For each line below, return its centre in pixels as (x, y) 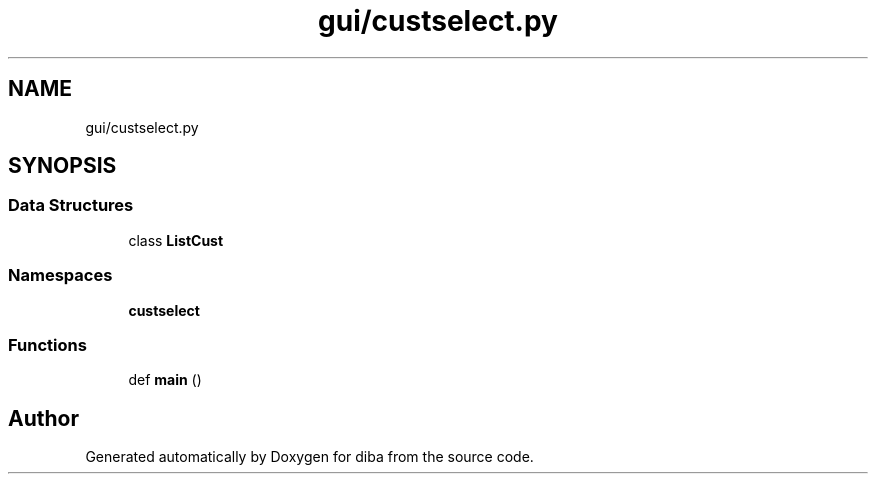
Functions (47, 344)
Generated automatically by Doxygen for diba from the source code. (309, 457)
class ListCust (176, 240)
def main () (165, 380)
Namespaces (60, 275)
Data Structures (71, 205)
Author (43, 418)
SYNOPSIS (62, 166)
